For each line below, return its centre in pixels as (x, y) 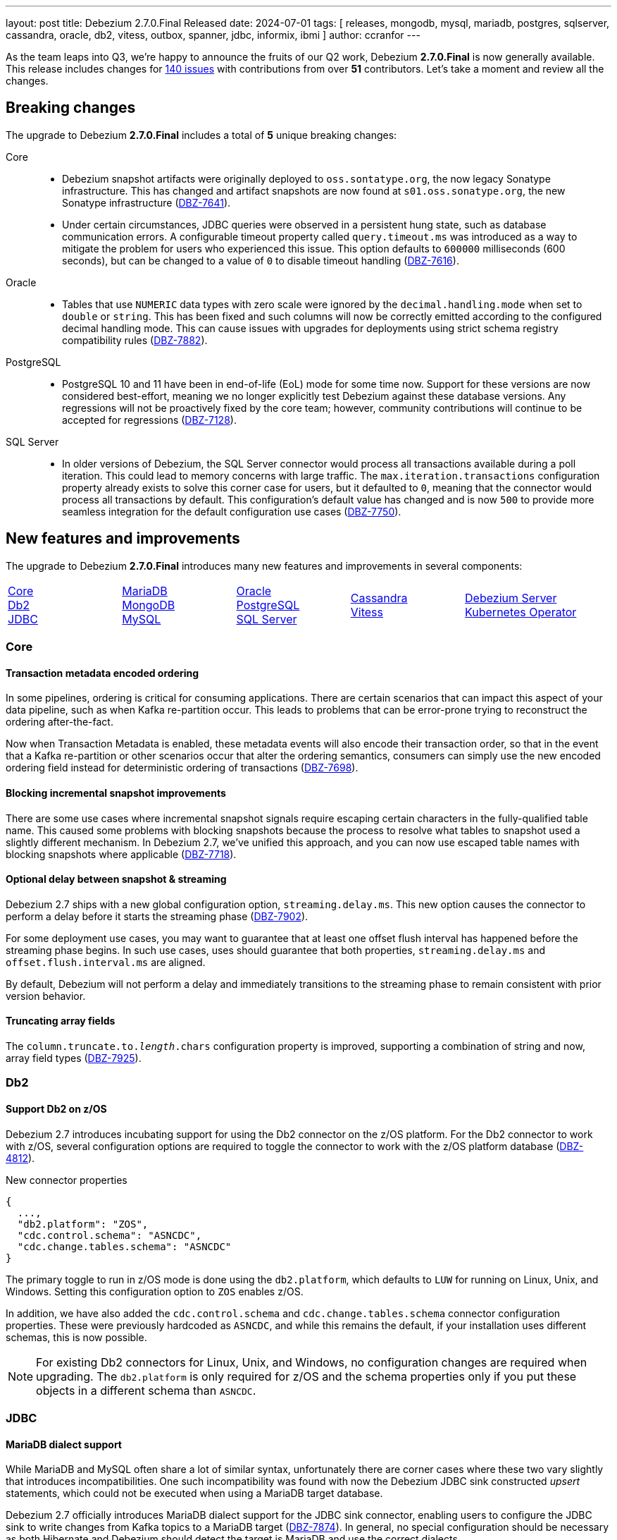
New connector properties (67, 1180)
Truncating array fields (61, 1021)
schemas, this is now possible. (76, 1337)
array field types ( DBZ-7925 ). (74, 1058)
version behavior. (46, 996)
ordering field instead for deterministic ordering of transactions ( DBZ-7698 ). (182, 768)
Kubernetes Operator (521, 612)
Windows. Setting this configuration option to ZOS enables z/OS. (155, 1291)
